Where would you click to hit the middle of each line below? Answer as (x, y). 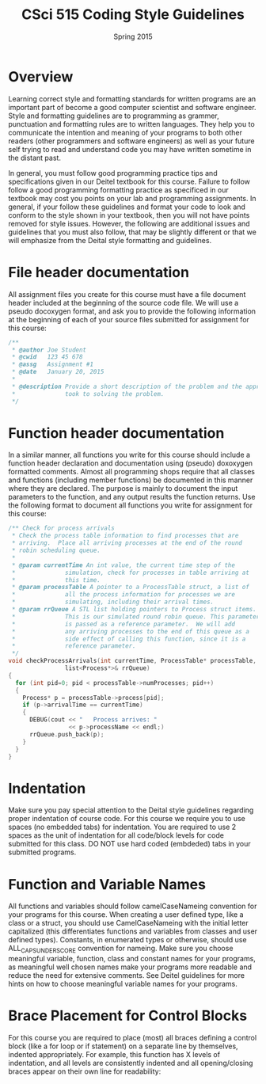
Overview (41, 76)
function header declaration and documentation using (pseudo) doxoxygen (131, 463)
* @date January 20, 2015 (58, 372)
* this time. (56, 580)
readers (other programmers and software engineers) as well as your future (131, 141)
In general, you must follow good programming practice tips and (113, 173)
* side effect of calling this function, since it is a (129, 639)
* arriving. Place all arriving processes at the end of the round (127, 543)
